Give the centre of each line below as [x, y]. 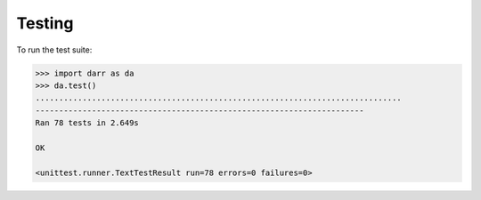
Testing [45, 23]
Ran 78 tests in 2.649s [87, 123]
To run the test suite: [54, 50]
